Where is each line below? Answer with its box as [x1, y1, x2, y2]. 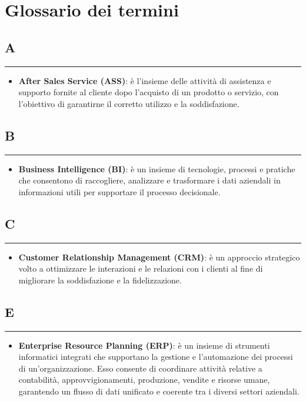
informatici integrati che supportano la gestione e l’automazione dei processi [18, 350, 293, 363]
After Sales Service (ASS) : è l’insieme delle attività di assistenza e [18, 74, 271, 86]
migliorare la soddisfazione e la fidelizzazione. [18, 273, 182, 286]
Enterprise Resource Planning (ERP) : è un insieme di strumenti [18, 339, 270, 351]
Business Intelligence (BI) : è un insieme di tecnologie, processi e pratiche [18, 162, 295, 175]
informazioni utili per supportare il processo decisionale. [18, 185, 221, 198]
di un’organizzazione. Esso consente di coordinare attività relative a [18, 362, 262, 374]
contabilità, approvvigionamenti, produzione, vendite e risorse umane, [18, 373, 270, 386]
